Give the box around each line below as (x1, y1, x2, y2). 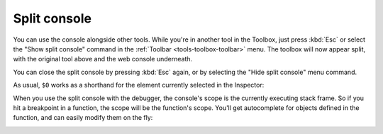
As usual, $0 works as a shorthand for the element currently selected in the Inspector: (13, 81, 265, 90)
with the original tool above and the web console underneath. (13, 55, 193, 63)
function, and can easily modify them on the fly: (13, 114, 153, 122)
